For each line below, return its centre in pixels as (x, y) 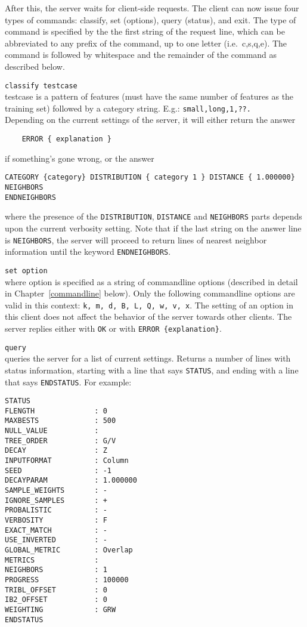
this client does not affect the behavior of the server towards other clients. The (148, 316)
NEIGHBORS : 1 (56, 570)
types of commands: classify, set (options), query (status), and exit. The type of (151, 19)
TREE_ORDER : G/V (61, 441)
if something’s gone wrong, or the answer (80, 158)
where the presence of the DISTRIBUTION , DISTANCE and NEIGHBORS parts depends (153, 216)
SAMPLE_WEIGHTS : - (56, 491)
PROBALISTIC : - (56, 510)
